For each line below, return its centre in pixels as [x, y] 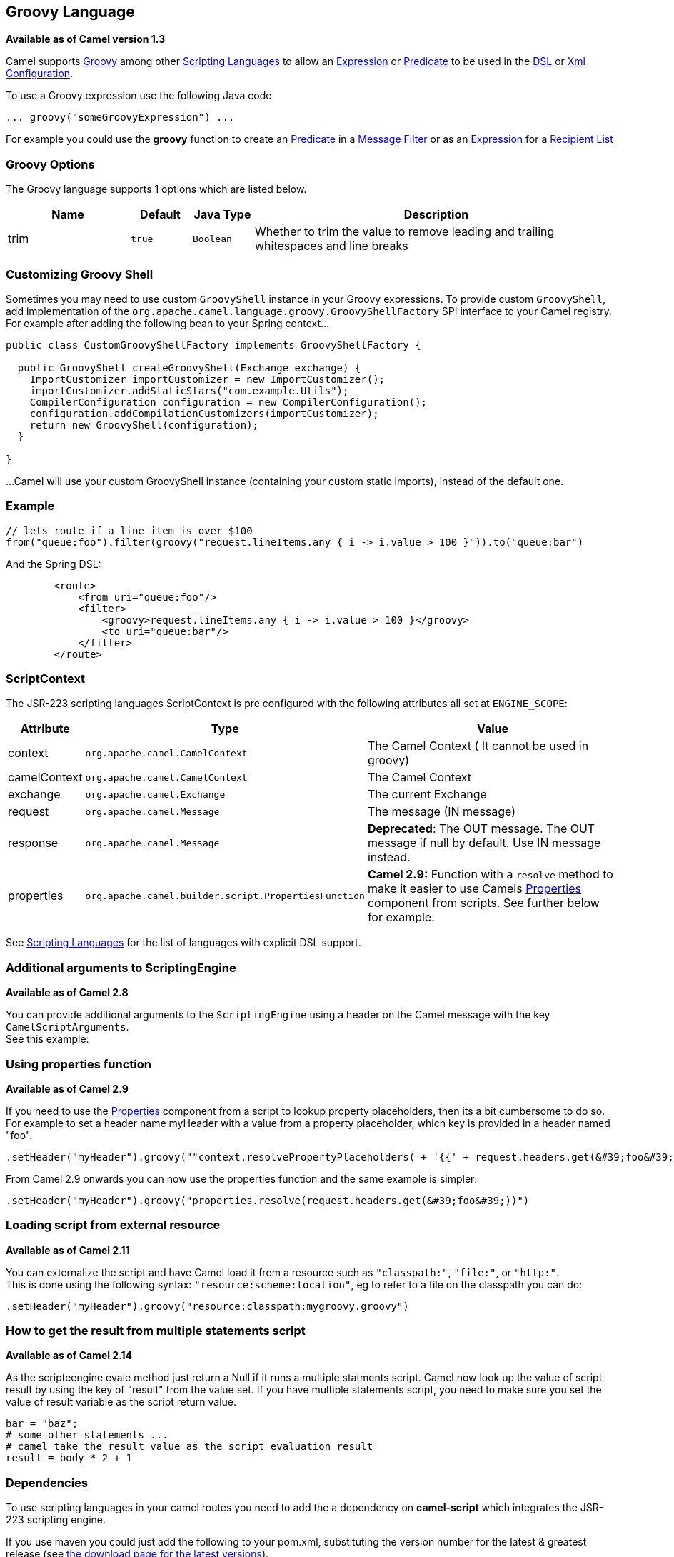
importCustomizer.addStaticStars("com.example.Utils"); [189, 390]
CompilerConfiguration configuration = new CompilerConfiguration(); [228, 402]
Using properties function [79, 1064]
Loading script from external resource [113, 1225]
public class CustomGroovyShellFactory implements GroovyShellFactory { [213, 345]
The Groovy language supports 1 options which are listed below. [156, 189]
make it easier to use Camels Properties [474, 889]
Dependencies [47, 1482]
